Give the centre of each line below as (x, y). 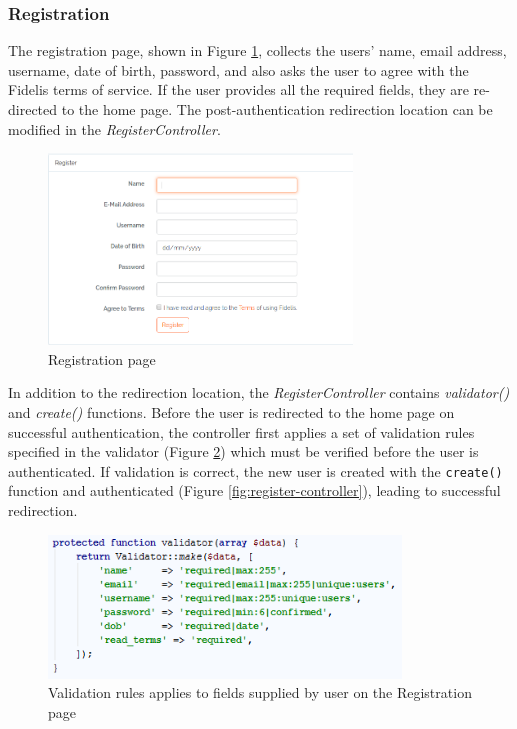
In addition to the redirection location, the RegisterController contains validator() (259, 392)
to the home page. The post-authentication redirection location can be (277, 109)
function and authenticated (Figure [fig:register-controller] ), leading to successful (254, 490)
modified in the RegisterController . (114, 128)
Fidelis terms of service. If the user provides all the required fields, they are (238, 89)
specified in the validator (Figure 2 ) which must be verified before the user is (243, 451)
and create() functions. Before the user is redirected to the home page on (231, 411)
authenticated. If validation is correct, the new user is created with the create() (255, 470)
